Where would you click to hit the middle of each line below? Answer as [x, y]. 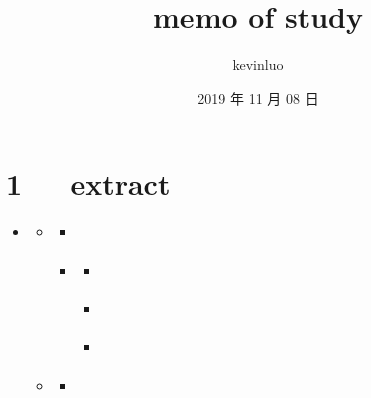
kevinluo [258, 64]
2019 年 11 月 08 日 [258, 97]
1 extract [88, 183]
